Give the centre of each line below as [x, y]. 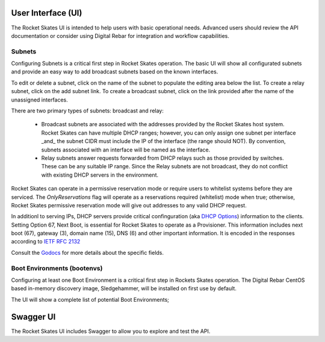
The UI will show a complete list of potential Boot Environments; [90, 299]
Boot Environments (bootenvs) [57, 268]
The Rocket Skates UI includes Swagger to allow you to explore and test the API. [111, 331]
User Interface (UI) [47, 13]
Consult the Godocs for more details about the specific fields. [88, 252]
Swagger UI [33, 316]
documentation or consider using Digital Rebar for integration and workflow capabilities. [120, 35]
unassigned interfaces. [40, 100]
